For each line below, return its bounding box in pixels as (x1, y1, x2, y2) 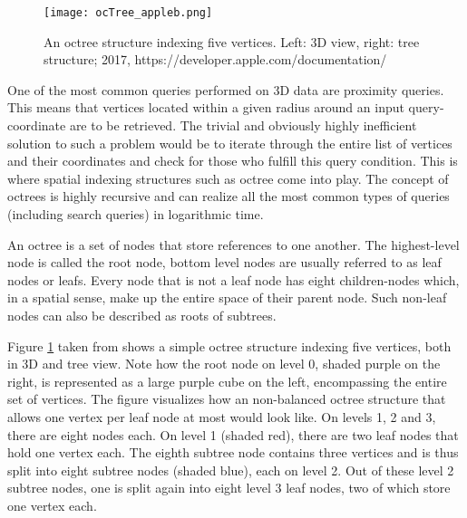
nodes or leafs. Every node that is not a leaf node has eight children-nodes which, (7, 270, 460, 289)
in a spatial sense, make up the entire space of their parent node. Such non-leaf (7, 288, 447, 307)
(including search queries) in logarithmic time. (7, 205, 264, 223)
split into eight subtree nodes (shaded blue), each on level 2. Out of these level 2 (7, 460, 454, 479)
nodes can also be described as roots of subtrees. (7, 305, 277, 324)
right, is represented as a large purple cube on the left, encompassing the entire (7, 371, 447, 390)
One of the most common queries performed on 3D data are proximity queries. (7, 80, 444, 99)
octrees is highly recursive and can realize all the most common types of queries (7, 187, 450, 206)
